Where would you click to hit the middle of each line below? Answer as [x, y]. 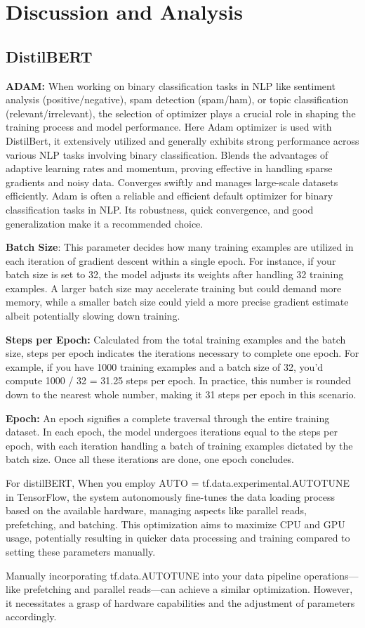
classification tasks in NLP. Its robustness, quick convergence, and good [160, 209]
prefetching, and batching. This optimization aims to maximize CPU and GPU [175, 524]
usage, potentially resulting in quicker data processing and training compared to [178, 538]
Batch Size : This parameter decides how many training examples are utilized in [180, 247]
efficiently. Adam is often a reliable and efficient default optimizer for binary [170, 196]
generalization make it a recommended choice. [105, 223]
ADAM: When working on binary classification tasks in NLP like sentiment [171, 85]
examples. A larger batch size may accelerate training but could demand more [174, 288]
